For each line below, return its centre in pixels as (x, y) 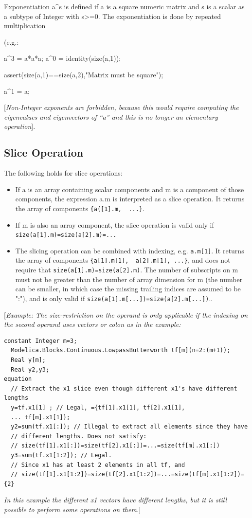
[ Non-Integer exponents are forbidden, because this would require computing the (121, 107)
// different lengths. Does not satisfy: (79, 436)
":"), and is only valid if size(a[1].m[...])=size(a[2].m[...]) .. (114, 298)
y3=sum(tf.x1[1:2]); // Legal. (61, 455)
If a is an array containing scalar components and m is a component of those (130, 189)
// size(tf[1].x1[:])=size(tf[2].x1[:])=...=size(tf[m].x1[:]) (115, 446)
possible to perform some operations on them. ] (72, 509)
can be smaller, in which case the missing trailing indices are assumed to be (128, 289)
